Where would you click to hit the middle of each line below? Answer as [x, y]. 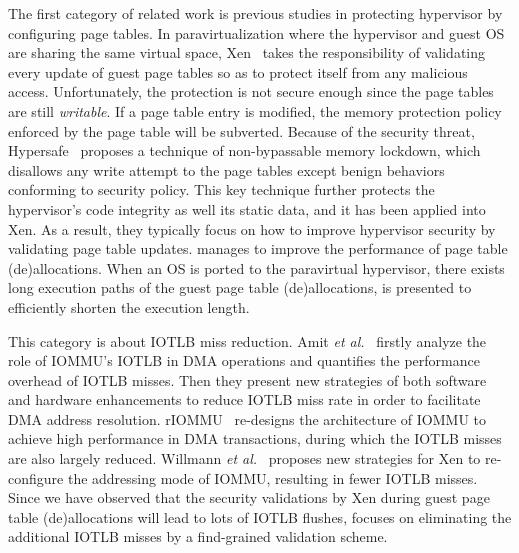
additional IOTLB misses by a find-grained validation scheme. [198, 536]
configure [36, 477]
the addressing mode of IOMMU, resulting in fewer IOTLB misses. [272, 477]
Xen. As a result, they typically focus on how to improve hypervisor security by [252, 228]
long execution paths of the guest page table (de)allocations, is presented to [240, 287]
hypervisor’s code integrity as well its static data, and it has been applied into [247, 208]
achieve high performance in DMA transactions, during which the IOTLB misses [255, 438]
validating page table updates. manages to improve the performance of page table [258, 248]
